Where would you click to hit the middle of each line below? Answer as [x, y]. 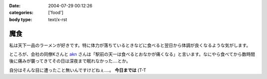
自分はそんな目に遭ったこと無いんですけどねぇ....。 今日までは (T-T [78, 70]
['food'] [56, 13]
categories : [21, 13]
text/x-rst [58, 19]
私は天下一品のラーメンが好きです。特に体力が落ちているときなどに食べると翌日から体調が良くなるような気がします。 [130, 45]
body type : [21, 19]
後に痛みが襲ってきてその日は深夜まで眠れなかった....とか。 [70, 61]
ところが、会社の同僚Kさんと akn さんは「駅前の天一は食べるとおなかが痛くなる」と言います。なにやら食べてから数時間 [132, 54]
